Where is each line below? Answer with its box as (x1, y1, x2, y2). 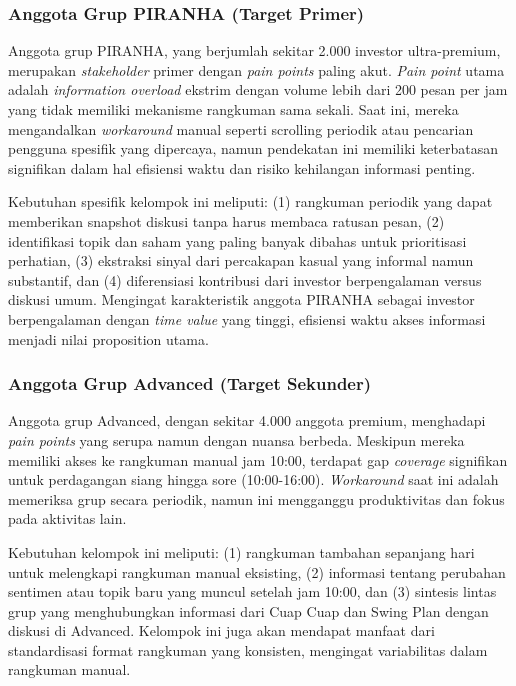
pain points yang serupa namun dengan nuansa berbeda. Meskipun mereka (8, 429, 465, 450)
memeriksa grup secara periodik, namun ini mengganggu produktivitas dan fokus (8, 488, 505, 509)
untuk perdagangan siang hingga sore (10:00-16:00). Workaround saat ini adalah (8, 469, 499, 490)
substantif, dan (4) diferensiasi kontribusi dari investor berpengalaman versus (8, 269, 482, 290)
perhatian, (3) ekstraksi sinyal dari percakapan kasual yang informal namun (8, 250, 474, 271)
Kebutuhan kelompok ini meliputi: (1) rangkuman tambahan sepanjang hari (8, 541, 475, 562)
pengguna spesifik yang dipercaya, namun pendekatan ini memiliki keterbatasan (8, 138, 498, 159)
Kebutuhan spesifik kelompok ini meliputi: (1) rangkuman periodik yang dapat (8, 191, 493, 212)
